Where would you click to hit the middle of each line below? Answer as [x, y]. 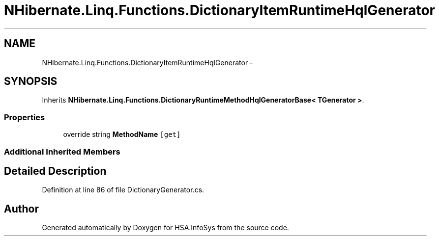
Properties [25, 117]
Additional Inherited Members [62, 151]
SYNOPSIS [31, 81]
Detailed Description [55, 171]
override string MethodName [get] [122, 134]
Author [21, 209]
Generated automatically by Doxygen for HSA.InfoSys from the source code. [165, 228]
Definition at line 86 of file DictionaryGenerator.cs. [123, 190]
